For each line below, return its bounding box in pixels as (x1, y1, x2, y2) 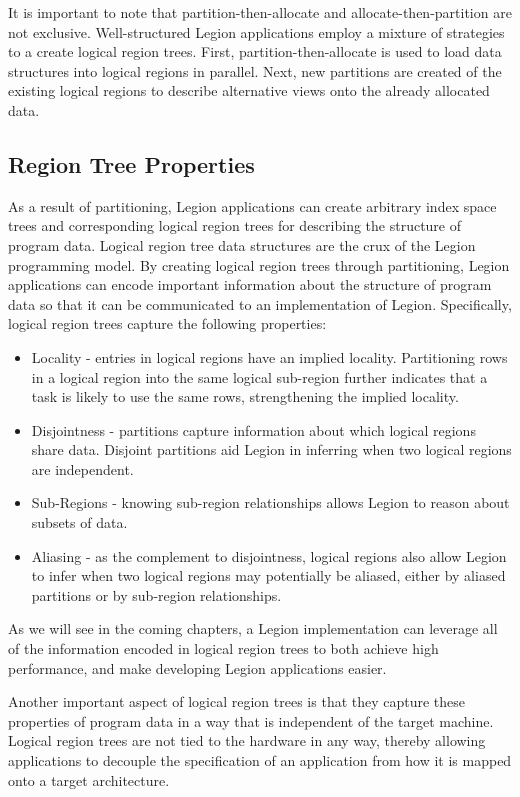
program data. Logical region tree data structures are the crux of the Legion (8, 234, 476, 255)
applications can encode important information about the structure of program (8, 274, 492, 295)
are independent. (31, 458, 134, 479)
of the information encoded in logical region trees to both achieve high (8, 638, 439, 659)
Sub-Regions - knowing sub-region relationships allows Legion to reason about (31, 492, 510, 513)
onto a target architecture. (8, 769, 170, 790)
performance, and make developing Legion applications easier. (8, 657, 387, 678)
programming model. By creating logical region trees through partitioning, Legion (8, 254, 510, 275)
